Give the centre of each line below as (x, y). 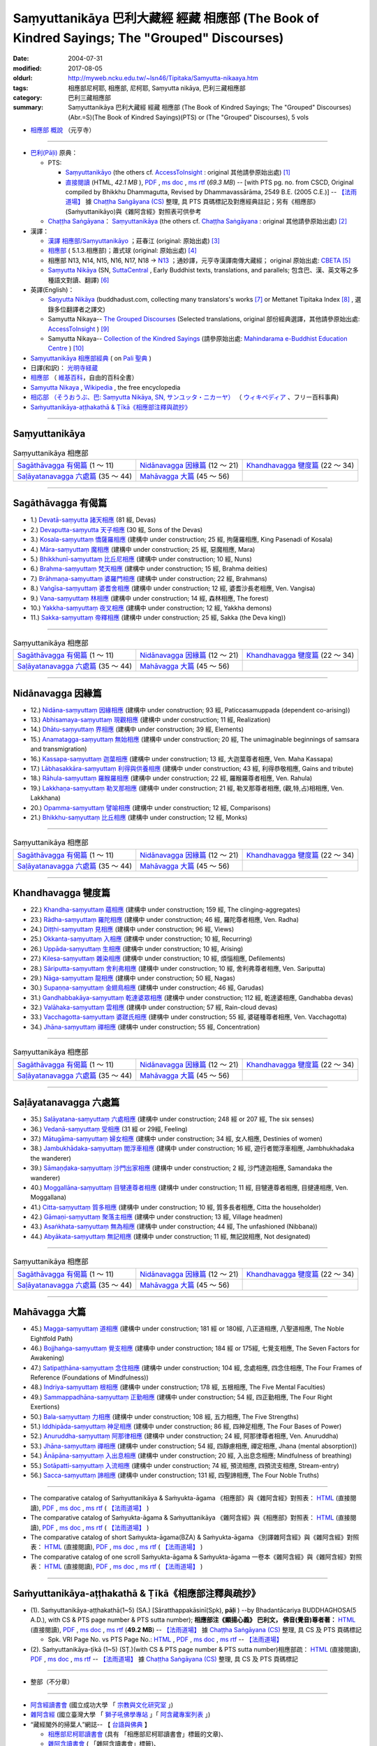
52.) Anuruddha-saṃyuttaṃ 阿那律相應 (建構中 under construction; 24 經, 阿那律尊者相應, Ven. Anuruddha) (184, 1436)
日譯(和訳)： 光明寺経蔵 (64, 368)
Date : (21, 59)
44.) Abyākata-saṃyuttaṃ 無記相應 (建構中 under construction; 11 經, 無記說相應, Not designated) (170, 1236)
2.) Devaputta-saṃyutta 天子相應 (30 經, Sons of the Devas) (117, 529)
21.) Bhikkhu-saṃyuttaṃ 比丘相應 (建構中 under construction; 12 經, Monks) (139, 817)
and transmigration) (59, 749)
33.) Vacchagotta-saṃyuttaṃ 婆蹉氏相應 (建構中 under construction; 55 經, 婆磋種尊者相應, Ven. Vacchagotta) (188, 1017)
